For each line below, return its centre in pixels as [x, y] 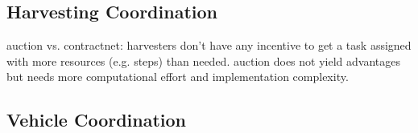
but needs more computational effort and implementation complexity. [178, 77]
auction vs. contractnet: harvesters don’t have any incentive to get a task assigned [209, 45]
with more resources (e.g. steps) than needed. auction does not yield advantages [203, 60]
